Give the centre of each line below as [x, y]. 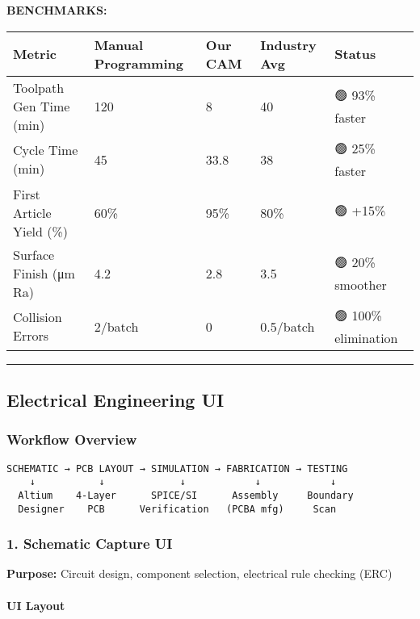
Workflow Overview [72, 439]
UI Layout [36, 605]
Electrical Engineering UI [115, 399]
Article [32, 212]
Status [355, 54]
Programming [139, 63]
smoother [361, 284]
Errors [31, 336]
